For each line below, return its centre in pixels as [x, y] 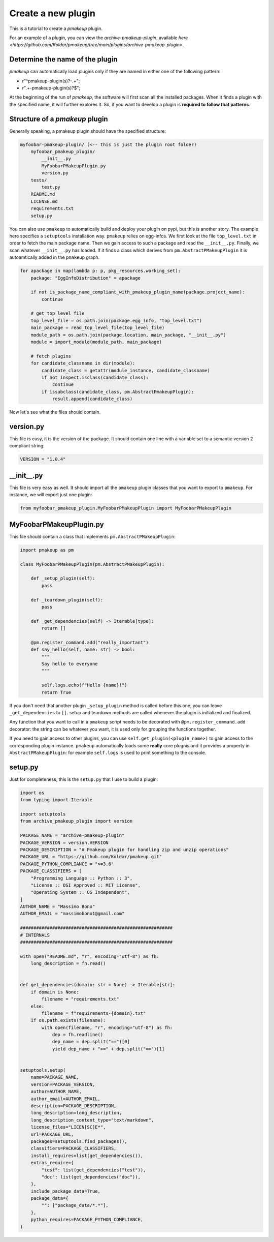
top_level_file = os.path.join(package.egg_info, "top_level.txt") [116, 321]
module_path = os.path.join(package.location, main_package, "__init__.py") [128, 335]
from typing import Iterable [56, 800]
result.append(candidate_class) [92, 399]
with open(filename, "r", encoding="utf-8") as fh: [107, 1027]
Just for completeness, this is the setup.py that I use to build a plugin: [84, 779]
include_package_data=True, [66, 1191]
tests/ [39, 180]
